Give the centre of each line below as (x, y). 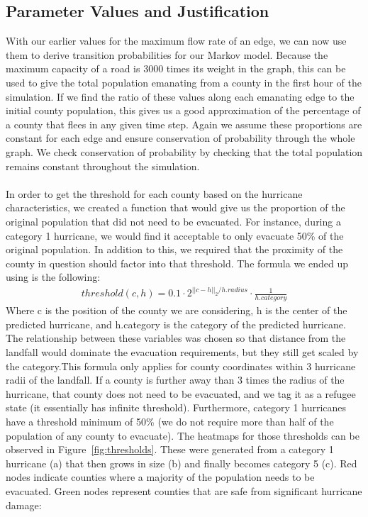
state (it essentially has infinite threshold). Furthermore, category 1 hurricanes (176, 407)
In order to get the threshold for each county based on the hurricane (154, 193)
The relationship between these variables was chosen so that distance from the (176, 338)
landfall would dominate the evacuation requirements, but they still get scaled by (182, 352)
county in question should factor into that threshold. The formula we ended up (177, 263)
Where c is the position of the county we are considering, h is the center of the (177, 310)
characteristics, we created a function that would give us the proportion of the (175, 207)
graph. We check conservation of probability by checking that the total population (184, 151)
